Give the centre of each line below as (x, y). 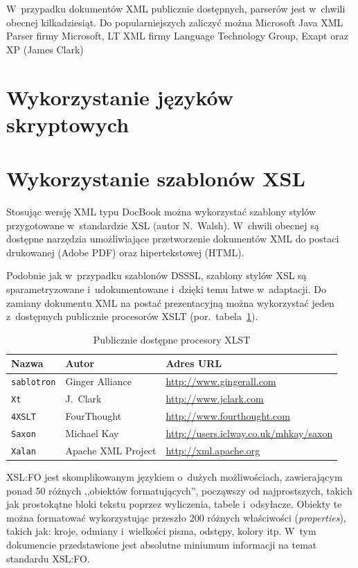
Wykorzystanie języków (120, 97)
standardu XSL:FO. (48, 558)
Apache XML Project (111, 450)
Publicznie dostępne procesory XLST (172, 339)
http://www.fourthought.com (228, 416)
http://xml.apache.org (213, 450)
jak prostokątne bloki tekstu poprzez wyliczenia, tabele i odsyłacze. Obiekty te (174, 504)
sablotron (34, 383)
